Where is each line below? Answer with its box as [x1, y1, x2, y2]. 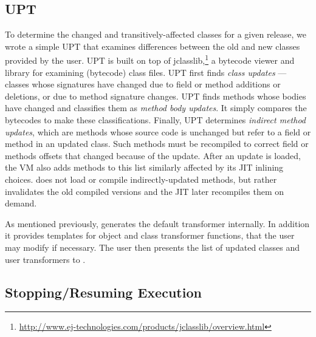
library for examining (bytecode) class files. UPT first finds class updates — [5, 66, 287, 78]
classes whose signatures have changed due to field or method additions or [5, 78, 281, 90]
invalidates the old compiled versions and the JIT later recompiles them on [5, 185, 284, 197]
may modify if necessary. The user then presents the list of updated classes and [5, 240, 300, 253]
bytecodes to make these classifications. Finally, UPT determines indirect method [5, 114, 306, 126]
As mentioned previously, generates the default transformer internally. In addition [5, 217, 310, 230]
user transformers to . [5, 253, 86, 265]
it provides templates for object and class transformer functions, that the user [5, 229, 295, 242]
